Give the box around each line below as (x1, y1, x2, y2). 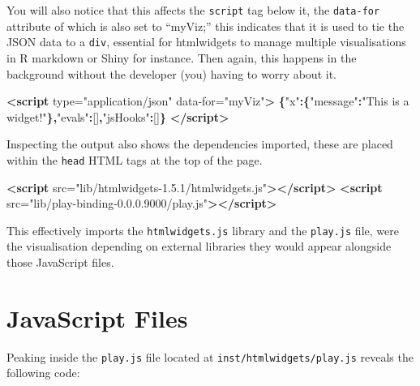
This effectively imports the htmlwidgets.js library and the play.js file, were (6, 221, 399, 238)
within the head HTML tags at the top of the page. (6, 151, 263, 168)
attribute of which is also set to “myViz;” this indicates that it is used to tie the (6, 17, 405, 34)
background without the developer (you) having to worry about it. (6, 65, 336, 82)
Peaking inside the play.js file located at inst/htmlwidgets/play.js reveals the (6, 348, 414, 365)
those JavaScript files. (6, 253, 114, 270)
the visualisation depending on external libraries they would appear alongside (6, 238, 392, 255)
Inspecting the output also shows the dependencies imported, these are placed (6, 135, 393, 152)
